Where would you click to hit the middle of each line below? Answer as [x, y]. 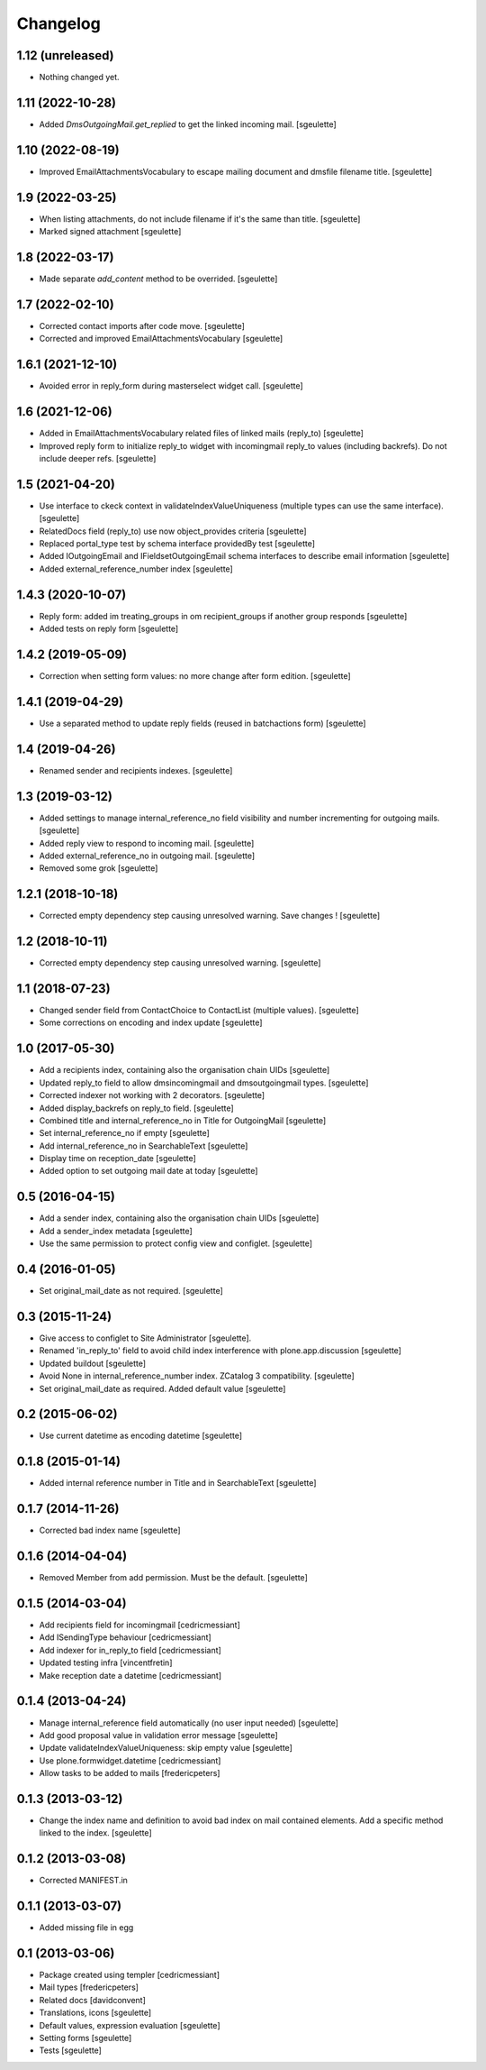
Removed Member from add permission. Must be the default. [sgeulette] [173, 1578]
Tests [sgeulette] [71, 2050]
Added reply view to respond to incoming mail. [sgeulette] [147, 843]
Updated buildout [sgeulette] [93, 1363]
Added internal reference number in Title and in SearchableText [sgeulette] [178, 1483]
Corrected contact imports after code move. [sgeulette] [142, 325]
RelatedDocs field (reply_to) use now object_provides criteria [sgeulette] [173, 531]
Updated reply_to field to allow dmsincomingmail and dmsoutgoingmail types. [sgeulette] [204, 1083]
